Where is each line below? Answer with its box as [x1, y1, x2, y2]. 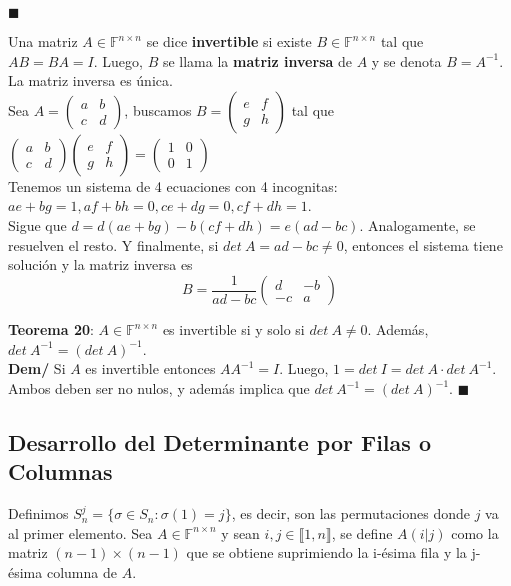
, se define [331, 522, 393, 543]
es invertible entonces [85, 358, 216, 379]
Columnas [8, 456, 113, 487]
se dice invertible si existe [146, 31, 312, 51]
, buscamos [124, 99, 192, 120]
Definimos [8, 503, 69, 524]
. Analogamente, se [359, 214, 476, 235]
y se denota [371, 50, 442, 71]
